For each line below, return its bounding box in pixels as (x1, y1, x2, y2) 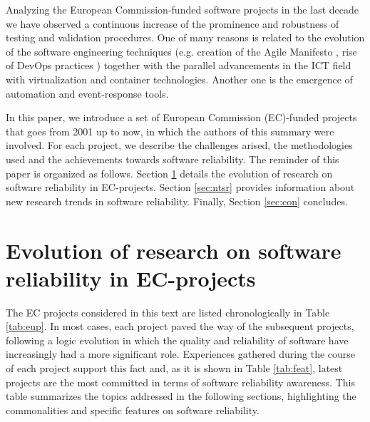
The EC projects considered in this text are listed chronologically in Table (6, 304, 330, 319)
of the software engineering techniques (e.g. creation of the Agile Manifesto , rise (6, 43, 357, 58)
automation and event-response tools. (6, 86, 169, 101)
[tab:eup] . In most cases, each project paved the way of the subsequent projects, (6, 319, 354, 334)
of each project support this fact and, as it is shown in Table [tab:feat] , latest (6, 361, 343, 375)
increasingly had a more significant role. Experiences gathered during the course (6, 346, 356, 361)
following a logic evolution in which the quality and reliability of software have (6, 332, 349, 347)
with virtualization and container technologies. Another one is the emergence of (6, 71, 353, 86)
